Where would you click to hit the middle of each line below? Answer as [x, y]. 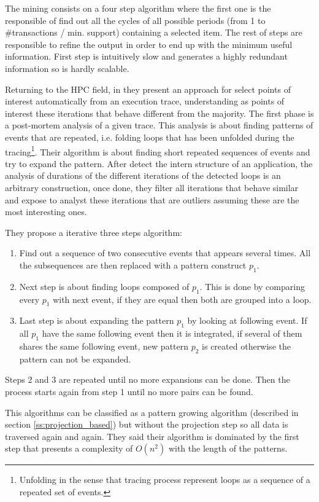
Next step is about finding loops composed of [104, 286]
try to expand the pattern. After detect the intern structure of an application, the [159, 163]
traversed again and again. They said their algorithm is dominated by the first [152, 436]
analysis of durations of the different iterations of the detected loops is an [143, 175]
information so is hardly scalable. [67, 68]
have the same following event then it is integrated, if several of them [172, 333]
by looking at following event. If [247, 320]
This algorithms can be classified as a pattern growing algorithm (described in [152, 412]
